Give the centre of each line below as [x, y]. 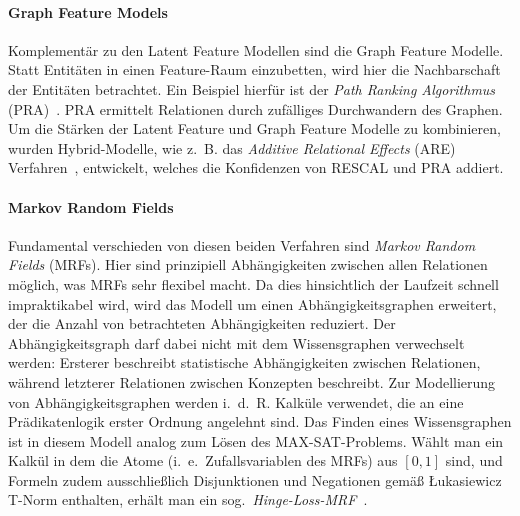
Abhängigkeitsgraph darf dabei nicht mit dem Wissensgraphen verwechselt [236, 342]
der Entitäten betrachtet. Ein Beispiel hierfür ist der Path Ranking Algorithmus [252, 88]
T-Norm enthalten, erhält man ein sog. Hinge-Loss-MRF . [188, 499]
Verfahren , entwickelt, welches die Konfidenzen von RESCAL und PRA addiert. [256, 167]
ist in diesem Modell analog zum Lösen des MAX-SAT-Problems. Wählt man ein [256, 440]
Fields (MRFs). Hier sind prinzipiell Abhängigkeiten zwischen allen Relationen [248, 264]
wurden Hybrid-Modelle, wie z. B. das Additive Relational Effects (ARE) [232, 147]
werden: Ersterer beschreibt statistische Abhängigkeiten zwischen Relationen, [244, 362]
